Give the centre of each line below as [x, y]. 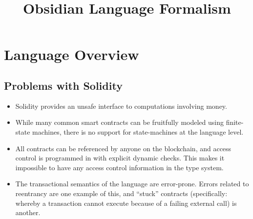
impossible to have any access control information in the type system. [119, 167]
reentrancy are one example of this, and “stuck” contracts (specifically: [121, 193]
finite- [235, 122]
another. [28, 212]
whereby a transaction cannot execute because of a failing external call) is [126, 203]
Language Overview [72, 54]
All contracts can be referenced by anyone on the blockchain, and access [123, 148]
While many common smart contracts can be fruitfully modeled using [119, 122]
